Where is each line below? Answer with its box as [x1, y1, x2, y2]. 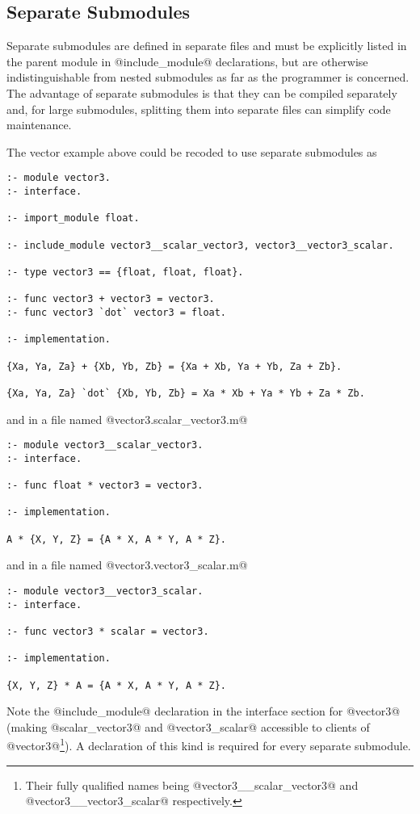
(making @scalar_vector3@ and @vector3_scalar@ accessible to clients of [6, 718, 370, 735]
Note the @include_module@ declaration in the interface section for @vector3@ [6, 703, 401, 720]
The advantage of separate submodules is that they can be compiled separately [6, 84, 397, 101]
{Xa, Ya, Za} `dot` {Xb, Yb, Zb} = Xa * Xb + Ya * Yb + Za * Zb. [6, 387, 365, 399]
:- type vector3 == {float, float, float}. [6, 266, 244, 278]
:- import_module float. [6, 212, 140, 224]
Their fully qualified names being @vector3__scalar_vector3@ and [25, 776, 359, 793]
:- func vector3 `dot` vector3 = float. [6, 306, 227, 318]
